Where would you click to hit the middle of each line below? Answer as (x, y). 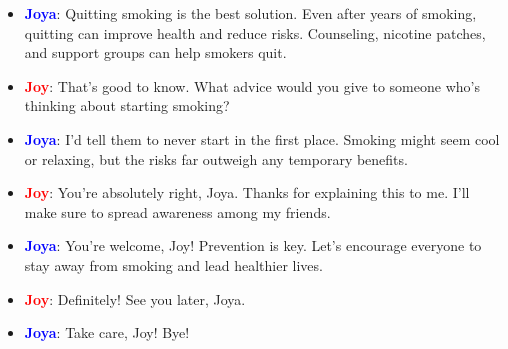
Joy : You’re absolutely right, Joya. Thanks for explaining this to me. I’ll (247, 192)
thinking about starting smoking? (127, 105)
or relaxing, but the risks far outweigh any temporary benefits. (216, 158)
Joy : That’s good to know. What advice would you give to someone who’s (252, 85)
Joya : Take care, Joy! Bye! (107, 332)
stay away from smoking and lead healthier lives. (173, 264)
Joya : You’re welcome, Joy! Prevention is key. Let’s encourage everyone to (253, 245)
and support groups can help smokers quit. (155, 52)
